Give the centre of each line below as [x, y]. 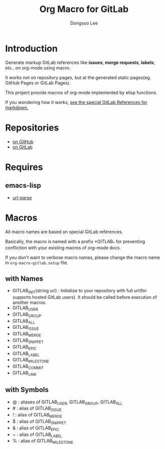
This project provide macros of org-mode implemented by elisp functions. [81, 92]
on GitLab [22, 147]
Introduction [31, 48]
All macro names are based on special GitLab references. [64, 232]
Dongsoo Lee [84, 23]
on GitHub [23, 142]
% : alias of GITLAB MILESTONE [43, 441]
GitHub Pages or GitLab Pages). [38, 83]
